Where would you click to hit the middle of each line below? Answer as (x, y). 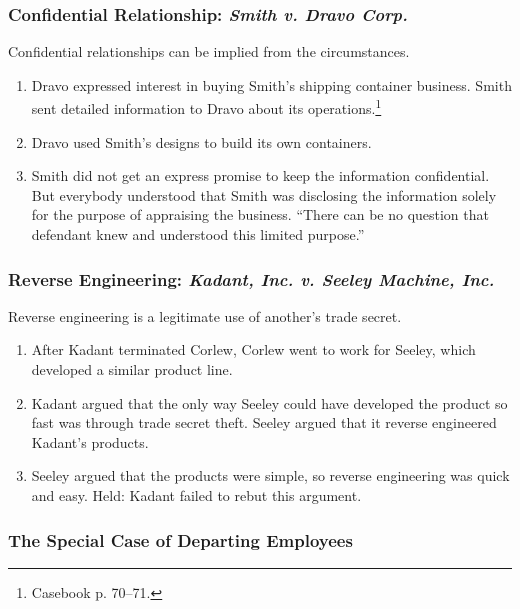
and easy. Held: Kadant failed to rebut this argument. (196, 495)
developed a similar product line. (132, 369)
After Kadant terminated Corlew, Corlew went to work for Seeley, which (253, 349)
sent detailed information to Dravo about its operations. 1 (206, 107)
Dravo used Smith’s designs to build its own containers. (201, 141)
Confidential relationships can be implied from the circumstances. (209, 51)
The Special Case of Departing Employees (180, 539)
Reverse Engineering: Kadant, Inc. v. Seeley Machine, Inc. (251, 278)
